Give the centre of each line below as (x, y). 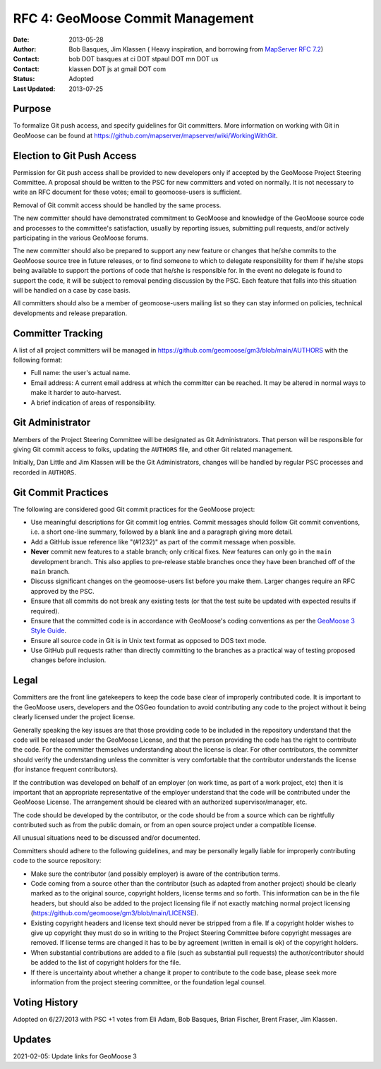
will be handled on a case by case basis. (72, 290)
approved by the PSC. (62, 591)
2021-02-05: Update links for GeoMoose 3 (75, 1056)
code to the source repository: (57, 861)
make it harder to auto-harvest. (76, 393)
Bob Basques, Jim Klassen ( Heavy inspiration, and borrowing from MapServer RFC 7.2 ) (196, 49)
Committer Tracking (58, 333)
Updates (32, 1039)
